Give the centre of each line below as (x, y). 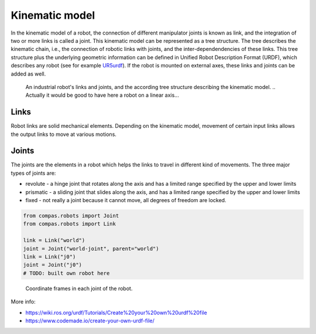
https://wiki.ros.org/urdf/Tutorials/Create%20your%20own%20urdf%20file (116, 312)
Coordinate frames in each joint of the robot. (79, 288)
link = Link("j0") (49, 257)
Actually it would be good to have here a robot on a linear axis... (102, 95)
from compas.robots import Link (70, 224)
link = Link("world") (54, 241)
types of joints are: (33, 173)
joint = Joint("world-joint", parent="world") (91, 248)
